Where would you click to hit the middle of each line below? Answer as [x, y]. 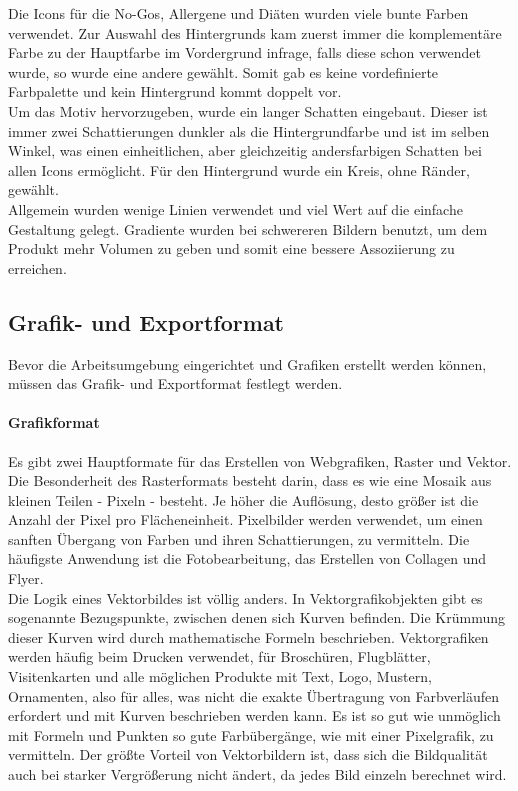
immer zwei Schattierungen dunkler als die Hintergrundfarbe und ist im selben [249, 130]
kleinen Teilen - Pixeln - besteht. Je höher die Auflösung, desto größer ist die [243, 499]
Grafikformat [54, 422]
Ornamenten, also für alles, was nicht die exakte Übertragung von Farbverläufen [254, 695]
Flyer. [26, 578]
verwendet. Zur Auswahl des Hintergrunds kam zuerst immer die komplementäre [255, 32]
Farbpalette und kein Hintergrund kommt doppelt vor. [175, 91]
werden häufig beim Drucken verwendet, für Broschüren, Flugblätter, [219, 656]
